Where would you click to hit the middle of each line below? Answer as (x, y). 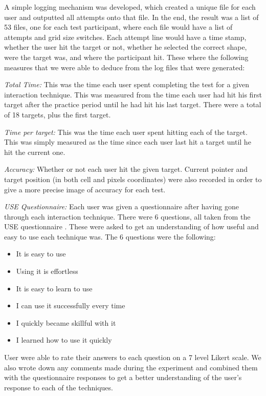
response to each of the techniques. (59, 387)
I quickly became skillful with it (66, 322)
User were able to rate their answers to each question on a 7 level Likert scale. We (133, 357)
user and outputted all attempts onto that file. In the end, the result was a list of (131, 17)
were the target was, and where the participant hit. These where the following (126, 57)
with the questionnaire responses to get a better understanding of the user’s (123, 377)
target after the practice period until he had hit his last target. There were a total (133, 104)
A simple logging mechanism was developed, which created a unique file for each (130, 7)
